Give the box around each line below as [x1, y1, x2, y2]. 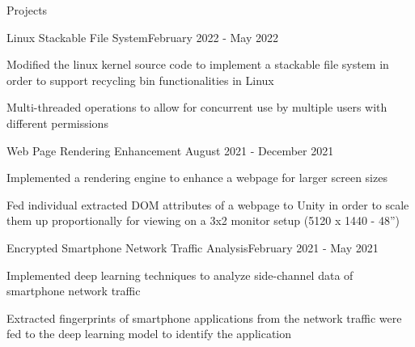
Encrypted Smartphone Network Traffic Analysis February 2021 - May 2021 [6, 239, 379, 256]
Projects [6, 2, 48, 18]
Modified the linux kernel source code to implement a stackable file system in [6, 56, 389, 73]
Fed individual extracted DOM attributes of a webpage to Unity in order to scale [6, 196, 409, 213]
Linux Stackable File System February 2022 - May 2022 [6, 28, 278, 45]
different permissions [6, 114, 108, 131]
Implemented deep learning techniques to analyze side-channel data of [6, 266, 354, 283]
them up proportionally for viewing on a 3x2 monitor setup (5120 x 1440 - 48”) [6, 212, 400, 229]
